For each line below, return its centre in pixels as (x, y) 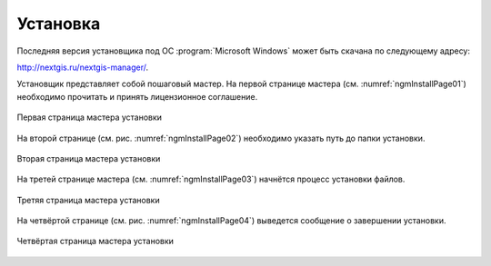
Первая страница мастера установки (90, 117)
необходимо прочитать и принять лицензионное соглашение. (137, 96)
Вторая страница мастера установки (89, 158)
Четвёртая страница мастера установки (95, 241)
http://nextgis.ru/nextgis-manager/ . (83, 67)
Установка (59, 24)
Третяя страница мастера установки (88, 200)
